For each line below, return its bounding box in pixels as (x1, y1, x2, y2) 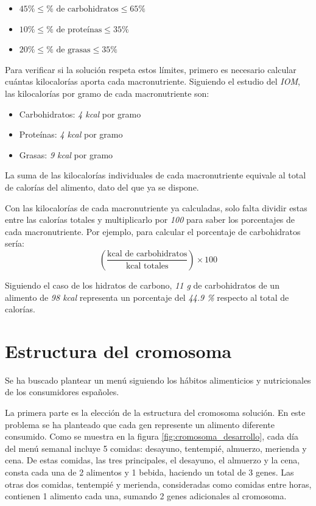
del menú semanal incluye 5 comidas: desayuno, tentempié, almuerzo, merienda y (5, 441, 307, 454)
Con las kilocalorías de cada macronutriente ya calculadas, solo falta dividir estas (5, 201, 307, 214)
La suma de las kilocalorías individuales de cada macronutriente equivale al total (5, 169, 306, 181)
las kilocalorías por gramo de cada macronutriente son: (5, 86, 209, 99)
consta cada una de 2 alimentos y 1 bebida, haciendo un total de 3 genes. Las (5, 465, 294, 478)
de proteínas (56, 25, 102, 34)
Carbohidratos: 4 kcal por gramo (19, 107, 141, 120)
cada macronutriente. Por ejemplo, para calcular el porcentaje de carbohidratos (5, 225, 301, 237)
